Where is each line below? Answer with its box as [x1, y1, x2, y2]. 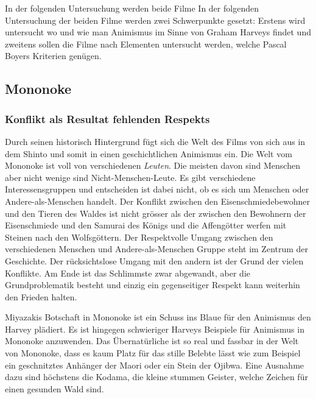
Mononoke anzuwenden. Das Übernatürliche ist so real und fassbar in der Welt [5, 334, 299, 347]
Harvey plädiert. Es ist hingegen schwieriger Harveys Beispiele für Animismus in [5, 322, 304, 335]
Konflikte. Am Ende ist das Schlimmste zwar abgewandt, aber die [5, 266, 250, 279]
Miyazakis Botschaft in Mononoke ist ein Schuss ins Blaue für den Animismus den [5, 311, 311, 323]
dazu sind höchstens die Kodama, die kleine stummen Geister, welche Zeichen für [5, 370, 308, 383]
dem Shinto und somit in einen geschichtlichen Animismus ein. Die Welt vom [5, 147, 292, 160]
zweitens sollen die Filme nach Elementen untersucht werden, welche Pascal [5, 37, 287, 50]
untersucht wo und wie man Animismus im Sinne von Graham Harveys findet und [5, 26, 311, 38]
